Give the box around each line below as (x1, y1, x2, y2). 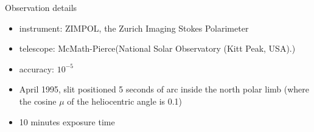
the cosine (19, 94, 57, 107)
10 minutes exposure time (19, 115, 115, 128)
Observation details (5, 1, 77, 13)
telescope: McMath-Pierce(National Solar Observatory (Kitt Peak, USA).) (19, 42, 296, 55)
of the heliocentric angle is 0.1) (67, 94, 183, 107)
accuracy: (19, 62, 55, 75)
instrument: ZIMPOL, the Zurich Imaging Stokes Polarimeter (19, 21, 249, 34)
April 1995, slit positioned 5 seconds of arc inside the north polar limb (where (19, 83, 310, 96)
